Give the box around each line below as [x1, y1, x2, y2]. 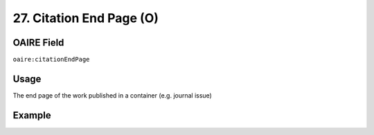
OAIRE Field [12, 37, 64, 48]
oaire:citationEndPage [12, 55, 90, 64]
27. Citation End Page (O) [12, 10, 159, 26]
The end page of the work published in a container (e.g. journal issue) [12, 91, 213, 100]
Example [12, 109, 51, 121]
